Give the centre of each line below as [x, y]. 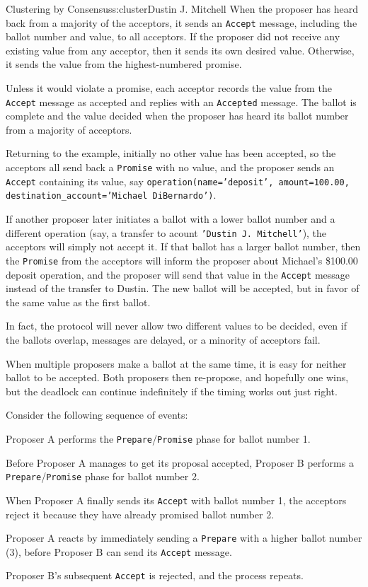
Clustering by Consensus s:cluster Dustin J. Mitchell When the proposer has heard [182, 8]
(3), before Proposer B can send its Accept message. [119, 551]
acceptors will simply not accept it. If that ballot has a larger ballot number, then [183, 246]
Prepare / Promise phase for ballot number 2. [103, 476]
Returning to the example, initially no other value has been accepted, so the [171, 153]
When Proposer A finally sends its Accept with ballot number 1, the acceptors [176, 500]
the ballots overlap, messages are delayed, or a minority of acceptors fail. [163, 339]
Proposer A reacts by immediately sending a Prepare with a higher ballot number [184, 538]
